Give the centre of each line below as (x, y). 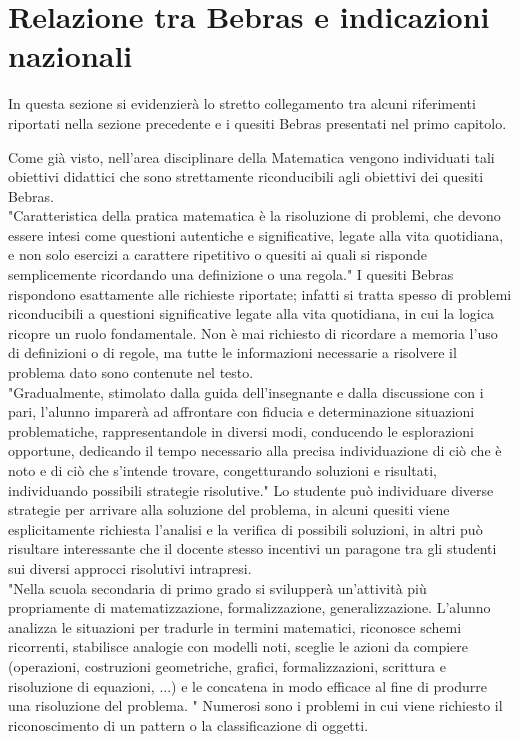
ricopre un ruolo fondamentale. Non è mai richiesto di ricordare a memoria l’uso (253, 332)
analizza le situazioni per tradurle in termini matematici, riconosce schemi (235, 626)
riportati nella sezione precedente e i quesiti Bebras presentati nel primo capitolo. (257, 122)
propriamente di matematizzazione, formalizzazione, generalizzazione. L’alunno (249, 607)
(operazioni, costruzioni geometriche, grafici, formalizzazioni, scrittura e (227, 665)
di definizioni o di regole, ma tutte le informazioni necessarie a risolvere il (232, 352)
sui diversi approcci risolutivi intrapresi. (130, 567)
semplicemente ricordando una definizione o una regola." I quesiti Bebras (231, 274)
